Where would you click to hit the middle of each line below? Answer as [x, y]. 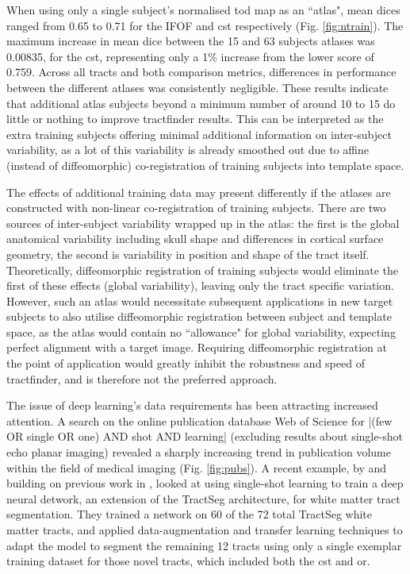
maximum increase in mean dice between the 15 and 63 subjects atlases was [191, 41]
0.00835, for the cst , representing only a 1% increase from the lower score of [190, 56]
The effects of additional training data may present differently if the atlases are [199, 192]
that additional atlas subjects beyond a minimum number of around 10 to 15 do [201, 103]
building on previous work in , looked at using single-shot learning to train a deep [205, 483]
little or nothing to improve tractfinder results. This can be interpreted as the [195, 119]
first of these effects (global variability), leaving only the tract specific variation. [200, 285]
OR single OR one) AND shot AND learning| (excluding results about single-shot [205, 436]
